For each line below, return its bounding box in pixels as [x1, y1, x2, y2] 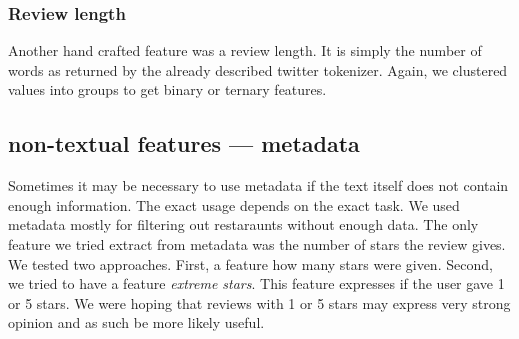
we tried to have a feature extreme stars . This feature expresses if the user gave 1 [8, 273, 505, 294]
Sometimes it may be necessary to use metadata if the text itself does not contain [8, 175, 509, 196]
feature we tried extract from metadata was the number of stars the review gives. [8, 233, 506, 254]
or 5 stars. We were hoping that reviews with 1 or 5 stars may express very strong [8, 292, 511, 313]
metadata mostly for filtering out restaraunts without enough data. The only [8, 214, 479, 235]
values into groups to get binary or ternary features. [8, 79, 327, 100]
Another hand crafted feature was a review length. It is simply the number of [8, 40, 482, 61]
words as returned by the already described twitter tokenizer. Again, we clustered [8, 59, 508, 80]
